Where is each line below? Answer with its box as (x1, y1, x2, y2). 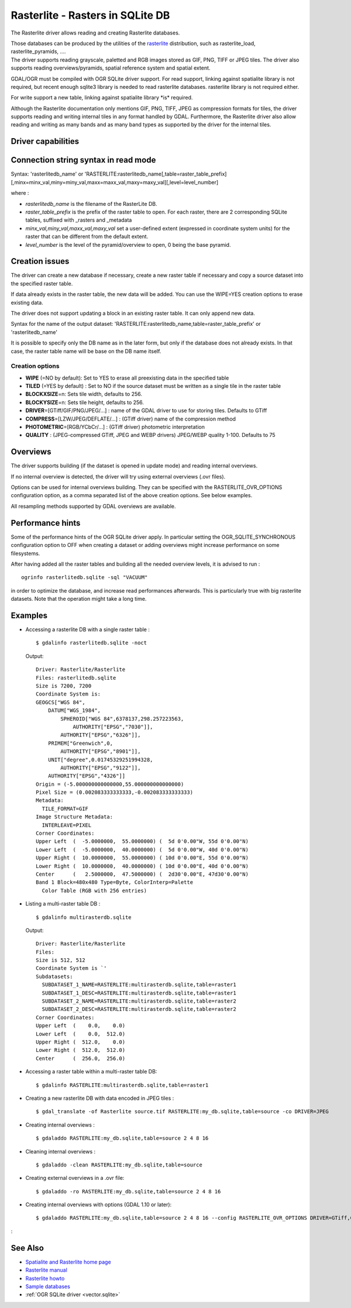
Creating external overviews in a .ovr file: (25, 1175, 125, 1182)
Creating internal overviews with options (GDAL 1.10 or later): (25, 1201, 172, 1208)
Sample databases (25, 1283, 70, 1290)
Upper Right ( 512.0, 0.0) (36, 1039, 126, 1045)
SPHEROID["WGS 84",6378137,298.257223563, (60, 715, 184, 722)
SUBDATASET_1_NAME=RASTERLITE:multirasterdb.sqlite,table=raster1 (42, 982, 236, 988)
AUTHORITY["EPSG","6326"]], (60, 732, 141, 738)
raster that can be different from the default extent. (25, 233, 149, 240)
